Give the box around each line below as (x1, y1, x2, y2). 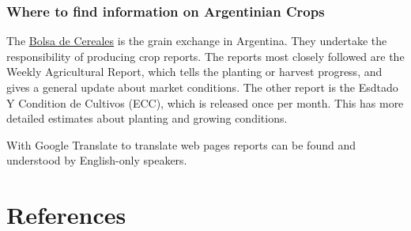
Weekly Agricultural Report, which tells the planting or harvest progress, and (6, 63, 383, 80)
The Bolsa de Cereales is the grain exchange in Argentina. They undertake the (6, 32, 387, 49)
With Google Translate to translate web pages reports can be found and (6, 136, 356, 153)
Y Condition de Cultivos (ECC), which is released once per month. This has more (6, 94, 404, 111)
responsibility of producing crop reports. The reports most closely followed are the (6, 47, 405, 64)
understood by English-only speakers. (6, 152, 187, 169)
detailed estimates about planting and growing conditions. (6, 110, 288, 127)
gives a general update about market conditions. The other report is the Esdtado (6, 79, 398, 95)
